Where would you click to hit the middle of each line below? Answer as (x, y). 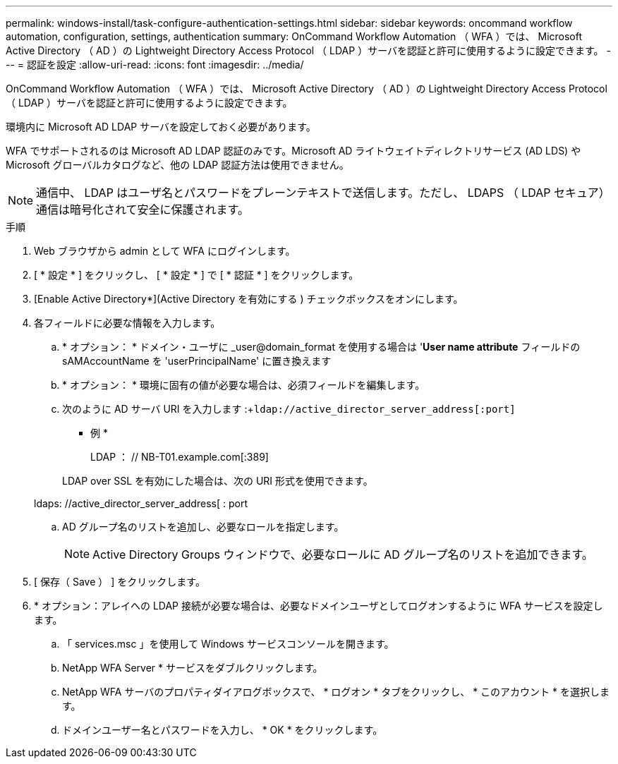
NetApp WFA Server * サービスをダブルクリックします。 (193, 668)
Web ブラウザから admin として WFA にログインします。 (165, 251)
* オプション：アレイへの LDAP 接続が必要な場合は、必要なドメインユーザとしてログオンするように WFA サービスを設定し (319, 606)
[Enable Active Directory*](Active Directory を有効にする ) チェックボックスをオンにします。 (249, 299)
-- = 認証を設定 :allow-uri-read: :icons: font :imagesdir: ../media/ (155, 65)
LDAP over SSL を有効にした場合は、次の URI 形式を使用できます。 (218, 481)
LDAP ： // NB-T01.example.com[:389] (180, 457)
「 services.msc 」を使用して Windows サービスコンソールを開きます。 (228, 644)
